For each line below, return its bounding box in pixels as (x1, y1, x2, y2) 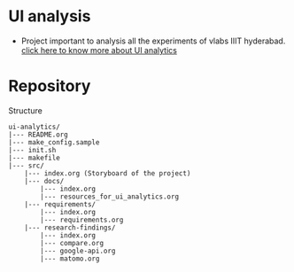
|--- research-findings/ (24, 223, 116, 232)
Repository (8, 76, 91, 97)
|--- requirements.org (40, 215, 124, 224)
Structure (8, 105, 43, 116)
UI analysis (8, 6, 91, 27)
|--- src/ (8, 161, 45, 170)
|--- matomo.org (40, 254, 100, 263)
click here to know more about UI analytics (20, 44, 178, 55)
